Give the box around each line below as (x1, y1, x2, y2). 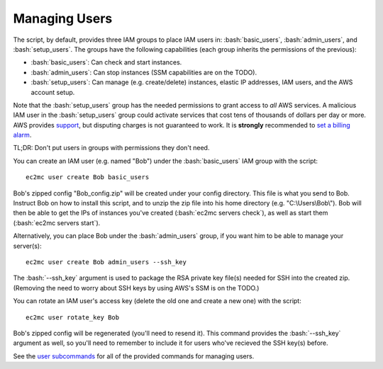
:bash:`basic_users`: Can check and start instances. (30, 58, 182, 67)
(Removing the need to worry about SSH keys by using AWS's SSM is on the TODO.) (13, 283, 260, 292)
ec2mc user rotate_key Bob (26, 313, 120, 322)
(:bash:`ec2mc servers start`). (13, 218, 101, 227)
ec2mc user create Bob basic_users (26, 174, 150, 181)
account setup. (30, 88, 75, 96)
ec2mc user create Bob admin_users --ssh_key (26, 258, 187, 266)
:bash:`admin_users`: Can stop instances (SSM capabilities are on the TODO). (30, 68, 257, 76)
